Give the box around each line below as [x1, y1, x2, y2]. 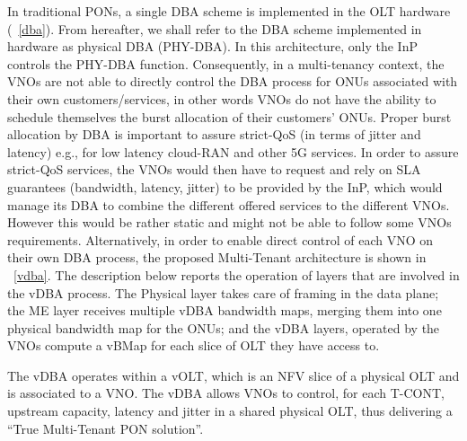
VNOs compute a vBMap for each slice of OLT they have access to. [7, 336, 380, 355]
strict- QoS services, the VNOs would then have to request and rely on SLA [7, 160, 421, 179]
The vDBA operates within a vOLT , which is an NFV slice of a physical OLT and [7, 366, 460, 384]
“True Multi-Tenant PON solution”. [7, 419, 204, 437]
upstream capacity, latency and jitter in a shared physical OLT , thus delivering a [7, 401, 453, 420]
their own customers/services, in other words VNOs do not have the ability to [7, 89, 436, 108]
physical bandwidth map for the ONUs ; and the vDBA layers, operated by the [7, 318, 440, 337]
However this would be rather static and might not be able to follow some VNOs [7, 213, 452, 232]
